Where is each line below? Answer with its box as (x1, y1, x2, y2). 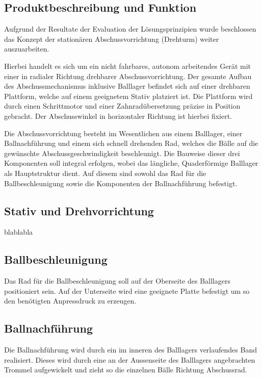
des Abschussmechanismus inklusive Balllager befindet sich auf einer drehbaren (4, 81, 250, 91)
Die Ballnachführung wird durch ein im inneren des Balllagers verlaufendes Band (4, 344, 257, 355)
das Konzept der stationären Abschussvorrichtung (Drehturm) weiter (4, 33, 219, 44)
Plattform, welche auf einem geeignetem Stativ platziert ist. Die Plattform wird (4, 90, 253, 101)
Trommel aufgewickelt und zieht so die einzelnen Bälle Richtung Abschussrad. (4, 364, 247, 375)
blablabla (4, 226, 33, 237)
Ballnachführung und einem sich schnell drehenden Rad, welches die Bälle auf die (4, 138, 258, 148)
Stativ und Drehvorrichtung (4, 203, 154, 218)
